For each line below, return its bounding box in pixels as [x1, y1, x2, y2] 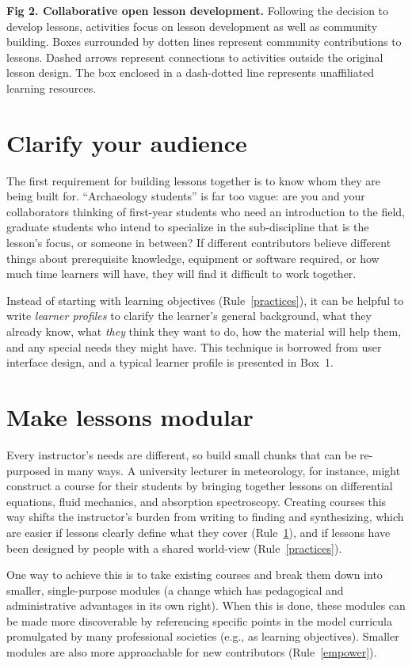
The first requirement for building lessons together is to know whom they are [6, 172, 380, 188]
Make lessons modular [6, 401, 254, 432]
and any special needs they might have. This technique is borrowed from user [6, 338, 382, 355]
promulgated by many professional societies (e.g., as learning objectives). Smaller [6, 628, 399, 645]
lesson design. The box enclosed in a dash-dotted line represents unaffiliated [6, 64, 375, 81]
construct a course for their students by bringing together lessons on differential [6, 478, 393, 494]
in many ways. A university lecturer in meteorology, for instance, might [54, 462, 401, 478]
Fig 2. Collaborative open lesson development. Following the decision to [6, 2, 389, 18]
